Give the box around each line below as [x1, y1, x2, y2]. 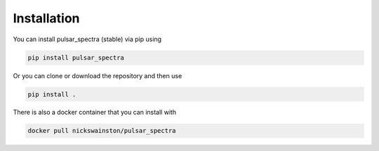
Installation [13, 10, 80, 26]
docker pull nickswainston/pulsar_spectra [27, 127, 176, 135]
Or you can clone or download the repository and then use [13, 71, 182, 80]
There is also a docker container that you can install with [13, 108, 177, 117]
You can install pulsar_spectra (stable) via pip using [13, 35, 161, 43]
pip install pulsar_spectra [27, 53, 124, 62]
